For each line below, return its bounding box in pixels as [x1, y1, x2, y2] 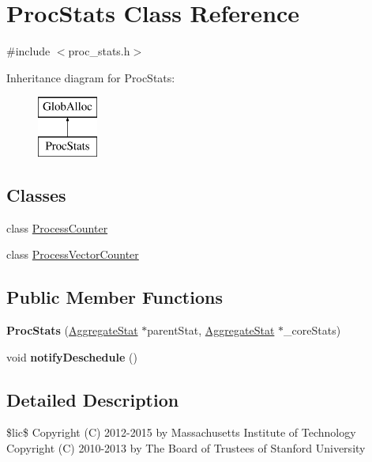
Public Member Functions [6, 285, 223, 309]
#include [6, 43, 51, 59]
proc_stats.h [68, 43, 130, 59]
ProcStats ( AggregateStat [6, 322, 138, 339]
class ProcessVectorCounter [6, 246, 139, 263]
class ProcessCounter [6, 219, 108, 236]
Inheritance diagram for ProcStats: [6, 69, 175, 85]
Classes [6, 182, 66, 206]
